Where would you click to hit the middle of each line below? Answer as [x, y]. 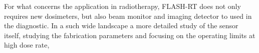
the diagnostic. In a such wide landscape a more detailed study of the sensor [121, 26]
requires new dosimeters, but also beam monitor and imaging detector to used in [128, 16]
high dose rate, [27, 45]
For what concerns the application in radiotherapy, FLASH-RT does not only [122, 6]
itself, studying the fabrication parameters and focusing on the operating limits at [130, 35]
